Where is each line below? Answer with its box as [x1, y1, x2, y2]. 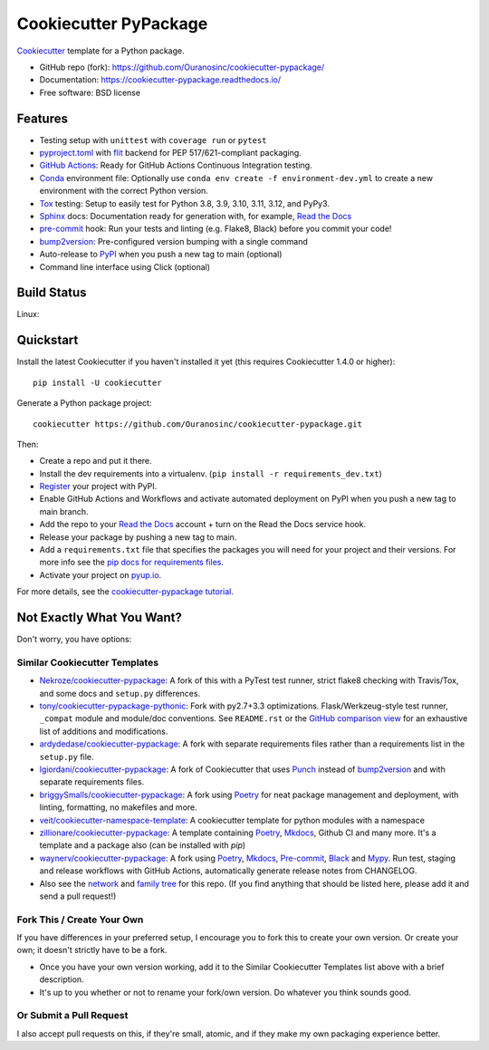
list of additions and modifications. [39, 726, 168, 737]
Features [16, 111, 68, 126]
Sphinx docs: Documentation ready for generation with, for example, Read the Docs [39, 210, 352, 221]
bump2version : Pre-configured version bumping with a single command [39, 236, 308, 246]
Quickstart [16, 332, 79, 348]
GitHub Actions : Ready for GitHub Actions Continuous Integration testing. [39, 159, 312, 171]
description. [39, 974, 85, 985]
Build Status [16, 285, 87, 301]
